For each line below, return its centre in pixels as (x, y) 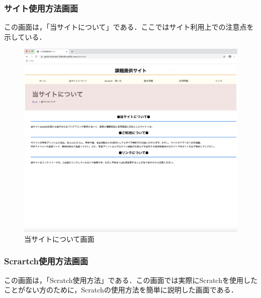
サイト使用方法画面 (41, 8)
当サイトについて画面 (59, 238)
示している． (25, 36)
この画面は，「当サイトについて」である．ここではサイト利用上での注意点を (129, 27)
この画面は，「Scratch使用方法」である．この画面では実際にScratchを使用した (131, 280)
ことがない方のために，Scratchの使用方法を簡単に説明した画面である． (121, 290)
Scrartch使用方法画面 (46, 261)
